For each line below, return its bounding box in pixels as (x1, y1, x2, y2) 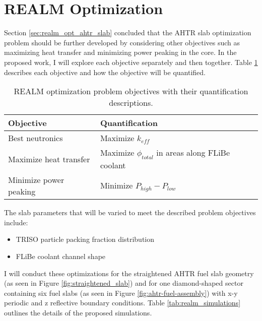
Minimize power (8, 174, 64, 186)
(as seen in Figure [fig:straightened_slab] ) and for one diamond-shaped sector (4, 278, 243, 288)
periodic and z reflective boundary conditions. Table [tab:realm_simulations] (4, 297, 241, 308)
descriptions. (109, 97, 153, 109)
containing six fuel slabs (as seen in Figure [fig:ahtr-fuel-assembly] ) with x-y (4, 287, 238, 298)
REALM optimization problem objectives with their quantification (14, 85, 248, 97)
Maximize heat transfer (8, 153, 90, 165)
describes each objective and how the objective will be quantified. (4, 67, 206, 77)
